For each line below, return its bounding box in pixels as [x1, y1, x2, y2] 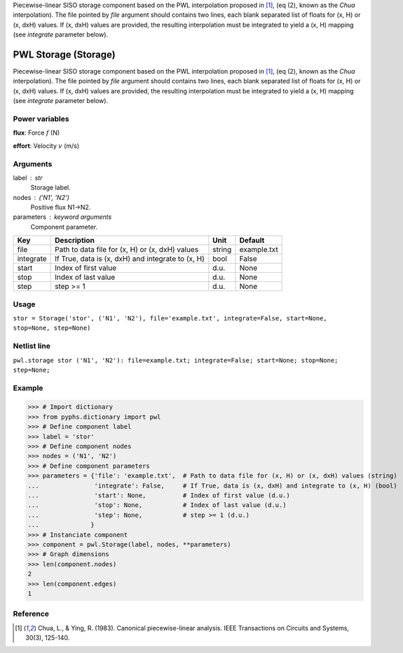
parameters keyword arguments [13, 213, 112, 221]
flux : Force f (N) [13, 128, 60, 137]
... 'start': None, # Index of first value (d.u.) [27, 492, 291, 499]
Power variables [13, 114, 69, 124]
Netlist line [13, 341, 50, 351]
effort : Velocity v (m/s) [13, 141, 80, 150]
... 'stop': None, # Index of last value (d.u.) [27, 501, 287, 509]
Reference [13, 609, 49, 619]
